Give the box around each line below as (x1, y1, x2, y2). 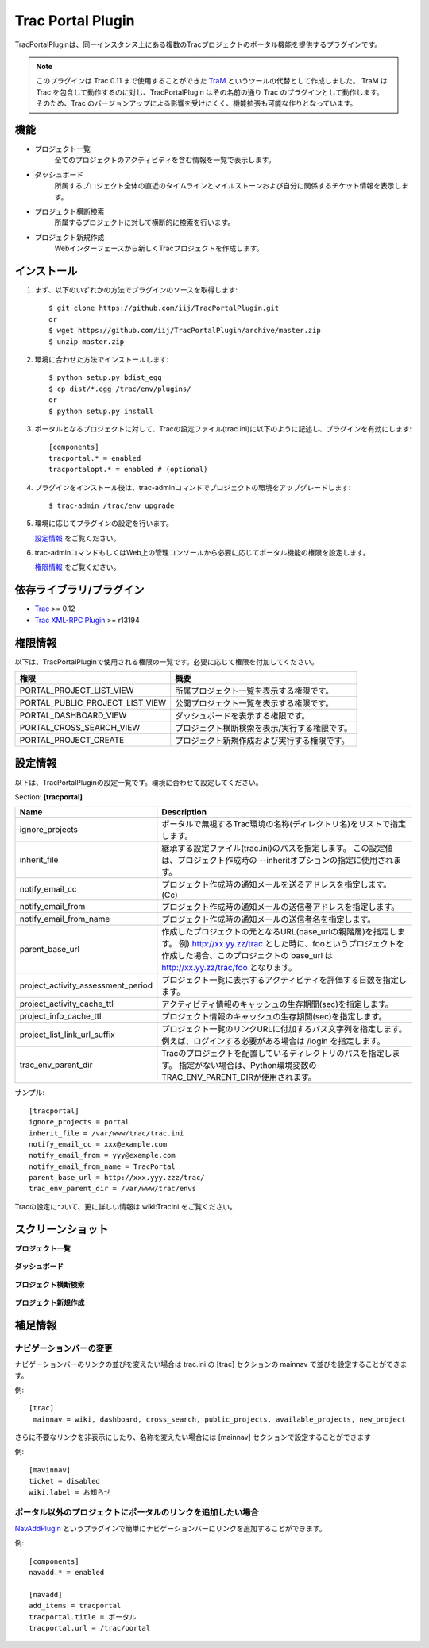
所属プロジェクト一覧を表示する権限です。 (175, 686, 334, 697)
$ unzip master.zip (48, 337, 125, 346)
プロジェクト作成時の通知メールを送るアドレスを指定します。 (161, 879, 392, 890)
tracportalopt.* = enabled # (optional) (48, 465, 208, 474)
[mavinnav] (29, 1465, 71, 1474)
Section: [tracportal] (14, 791, 83, 802)
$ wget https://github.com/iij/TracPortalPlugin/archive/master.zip (48, 326, 321, 335)
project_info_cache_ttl (19, 1011, 102, 1022)
